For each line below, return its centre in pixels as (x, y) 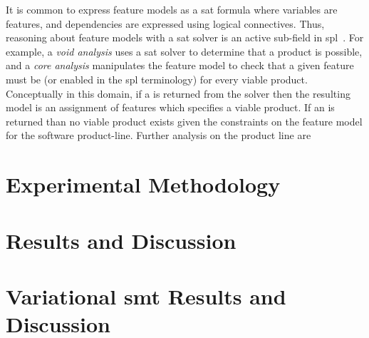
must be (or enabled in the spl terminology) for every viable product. (157, 79)
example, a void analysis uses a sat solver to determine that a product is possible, (184, 51)
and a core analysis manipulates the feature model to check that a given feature (180, 65)
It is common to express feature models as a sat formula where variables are (172, 9)
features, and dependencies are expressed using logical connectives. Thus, (165, 23)
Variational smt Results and (146, 296)
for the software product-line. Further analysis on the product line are (158, 135)
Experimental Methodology (143, 184)
